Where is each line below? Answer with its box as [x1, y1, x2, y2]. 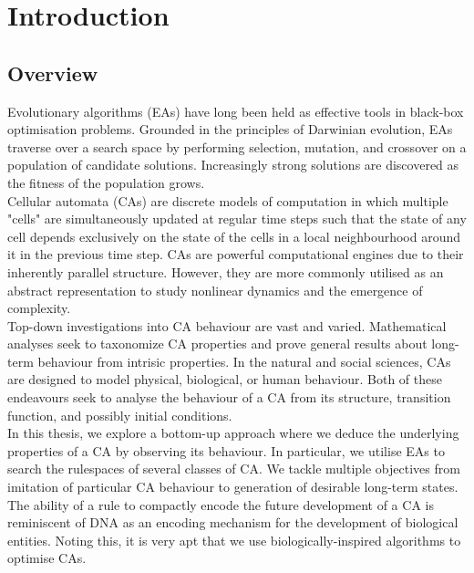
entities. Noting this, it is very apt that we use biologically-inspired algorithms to [7, 530, 461, 549]
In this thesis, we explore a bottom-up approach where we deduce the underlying [7, 423, 459, 443]
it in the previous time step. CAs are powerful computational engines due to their [7, 245, 464, 264]
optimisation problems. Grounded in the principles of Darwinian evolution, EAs [7, 120, 453, 139]
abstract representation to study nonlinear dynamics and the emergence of [7, 280, 423, 299]
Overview [7, 58, 98, 87]
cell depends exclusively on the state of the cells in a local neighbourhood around [7, 226, 461, 245]
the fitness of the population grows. [7, 172, 205, 192]
